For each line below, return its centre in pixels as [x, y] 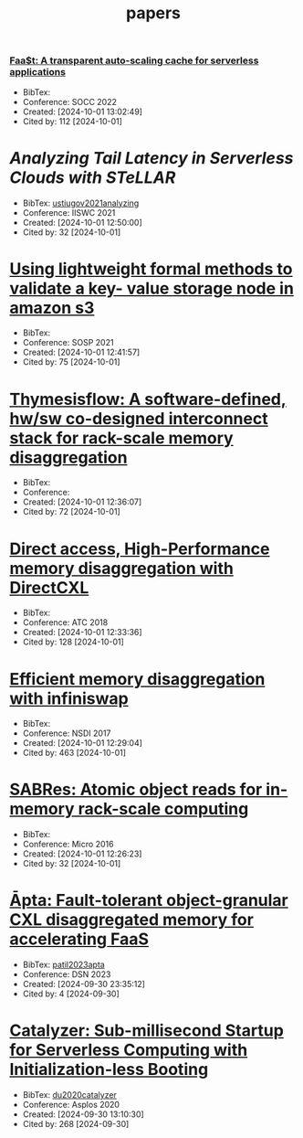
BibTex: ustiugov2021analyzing [81, 203]
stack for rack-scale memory [122, 438]
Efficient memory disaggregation [137, 679]
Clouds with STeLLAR [93, 177]
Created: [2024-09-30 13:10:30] [83, 1114]
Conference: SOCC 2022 [69, 101]
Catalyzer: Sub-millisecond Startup [147, 1031]
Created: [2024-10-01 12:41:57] [81, 352]
